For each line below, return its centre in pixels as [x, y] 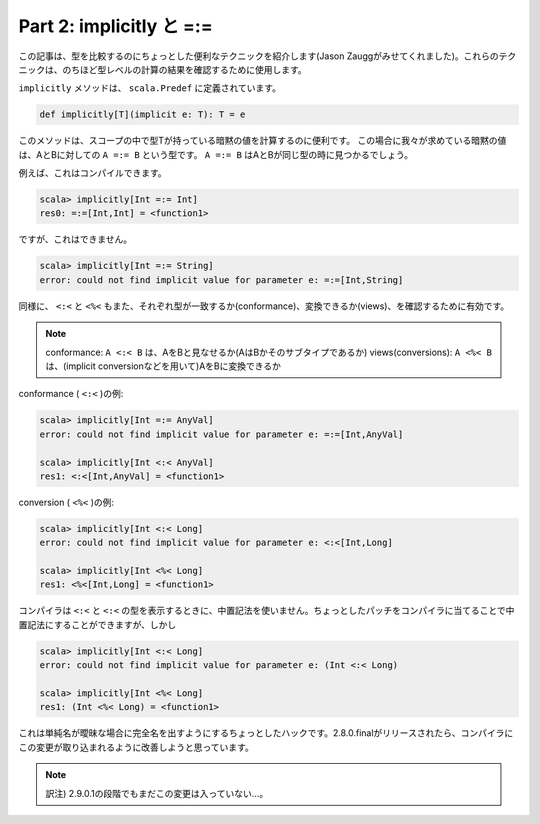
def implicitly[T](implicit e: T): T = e [142, 114]
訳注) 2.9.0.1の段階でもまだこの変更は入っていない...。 [157, 793]
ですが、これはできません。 [75, 239]
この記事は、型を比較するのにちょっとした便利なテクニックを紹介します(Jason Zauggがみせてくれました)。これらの [258, 56]
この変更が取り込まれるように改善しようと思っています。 [136, 747]
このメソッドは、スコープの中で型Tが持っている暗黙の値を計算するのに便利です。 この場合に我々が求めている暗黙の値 [262, 141]
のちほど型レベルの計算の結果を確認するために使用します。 [184, 69]
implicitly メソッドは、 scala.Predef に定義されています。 [150, 88]
